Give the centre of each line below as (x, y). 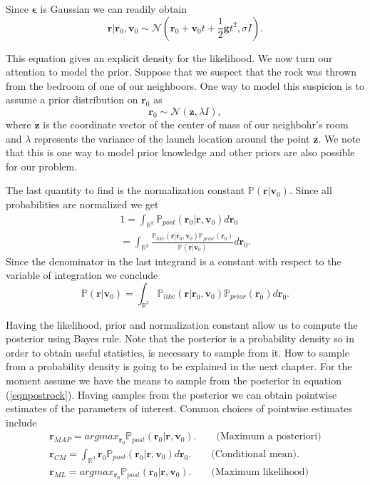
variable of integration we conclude (82, 275)
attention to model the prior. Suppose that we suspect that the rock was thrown (181, 72)
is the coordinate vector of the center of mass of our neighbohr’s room (196, 124)
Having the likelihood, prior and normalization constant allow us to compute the (182, 324)
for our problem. (42, 166)
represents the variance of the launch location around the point (172, 138)
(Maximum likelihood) (260, 472)
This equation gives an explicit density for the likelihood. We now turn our (169, 57)
